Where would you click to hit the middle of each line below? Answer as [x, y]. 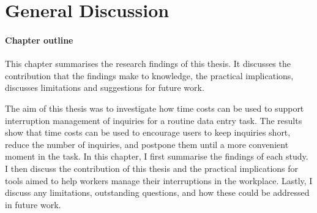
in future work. [33, 204]
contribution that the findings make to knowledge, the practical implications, [149, 75]
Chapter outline [39, 40]
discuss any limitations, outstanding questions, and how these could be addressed [157, 192]
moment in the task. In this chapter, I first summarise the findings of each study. [157, 156]
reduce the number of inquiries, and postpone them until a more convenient [147, 144]
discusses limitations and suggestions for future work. [105, 87]
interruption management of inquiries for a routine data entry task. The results [154, 120]
